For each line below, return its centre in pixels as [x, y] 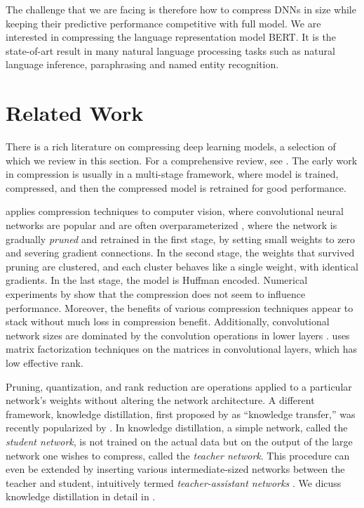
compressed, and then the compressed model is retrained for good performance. [176, 187]
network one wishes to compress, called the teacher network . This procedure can [178, 455]
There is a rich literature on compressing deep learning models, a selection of [171, 146]
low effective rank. [45, 363]
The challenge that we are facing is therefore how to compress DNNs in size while [181, 9]
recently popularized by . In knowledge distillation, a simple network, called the [177, 428]
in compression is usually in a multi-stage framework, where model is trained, [172, 174]
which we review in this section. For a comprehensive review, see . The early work [182, 160]
